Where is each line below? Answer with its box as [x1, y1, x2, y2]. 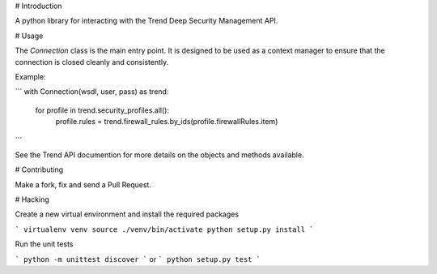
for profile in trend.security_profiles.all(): [35, 105, 170, 115]
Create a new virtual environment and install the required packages [15, 209, 239, 219]
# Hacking [15, 195, 49, 204]
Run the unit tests [15, 239, 74, 249]
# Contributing [15, 165, 64, 174]
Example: [15, 71, 46, 81]
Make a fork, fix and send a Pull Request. [15, 179, 151, 190]
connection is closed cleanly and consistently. [15, 57, 169, 66]
